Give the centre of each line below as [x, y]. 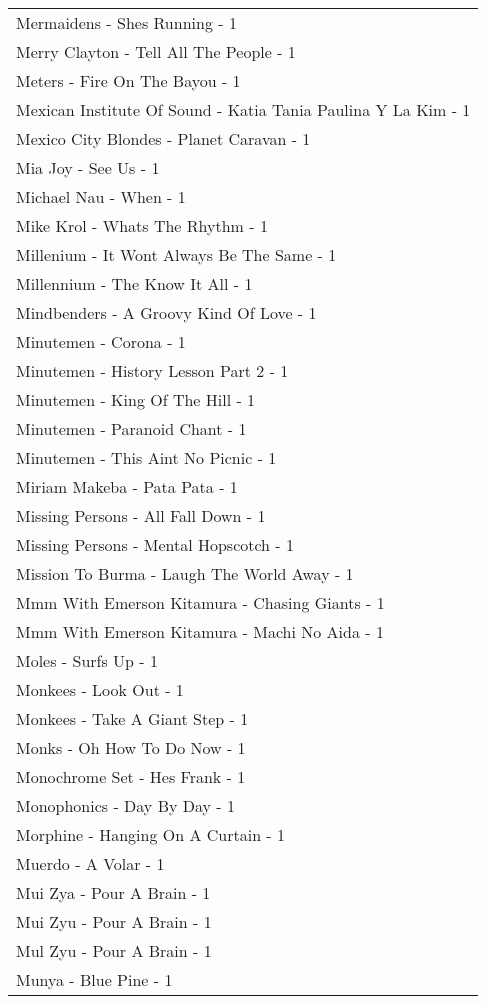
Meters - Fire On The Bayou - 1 [128, 80]
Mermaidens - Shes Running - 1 [126, 22]
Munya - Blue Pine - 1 [94, 979]
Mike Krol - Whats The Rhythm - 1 [142, 225]
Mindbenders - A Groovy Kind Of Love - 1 [166, 312]
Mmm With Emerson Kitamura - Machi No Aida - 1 [200, 631]
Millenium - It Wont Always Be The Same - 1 [176, 254]
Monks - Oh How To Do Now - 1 [131, 747]
